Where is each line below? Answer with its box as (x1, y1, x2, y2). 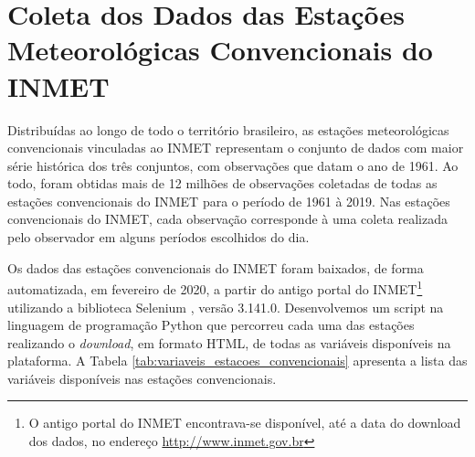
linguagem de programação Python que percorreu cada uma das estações (7, 315, 415, 335)
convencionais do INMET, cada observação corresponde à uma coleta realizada (7, 209, 448, 228)
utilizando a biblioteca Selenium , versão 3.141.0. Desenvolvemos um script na (7, 297, 444, 316)
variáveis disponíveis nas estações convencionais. (7, 368, 277, 388)
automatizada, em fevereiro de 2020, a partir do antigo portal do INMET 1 (7, 277, 423, 298)
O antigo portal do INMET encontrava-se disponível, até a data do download (28, 413, 461, 432)
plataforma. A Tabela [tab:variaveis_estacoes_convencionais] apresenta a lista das (7, 351, 468, 370)
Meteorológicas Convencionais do (7, 31, 433, 69)
